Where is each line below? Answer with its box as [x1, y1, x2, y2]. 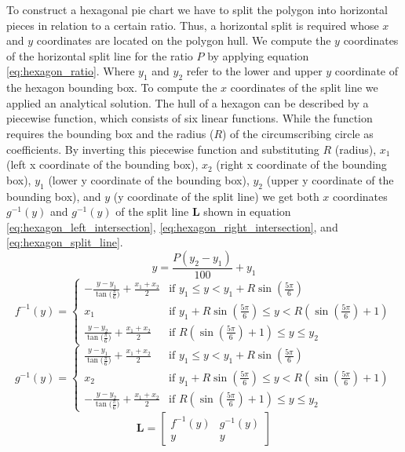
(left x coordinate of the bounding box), [6, 156, 199, 173]
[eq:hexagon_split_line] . [6, 234, 123, 250]
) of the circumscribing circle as [222, 125, 374, 141]
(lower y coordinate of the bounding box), [48, 171, 250, 188]
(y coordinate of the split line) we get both [113, 188, 319, 204]
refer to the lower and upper [186, 63, 323, 79]
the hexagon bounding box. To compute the [6, 79, 217, 96]
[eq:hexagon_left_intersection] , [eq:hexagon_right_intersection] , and [6, 218, 338, 235]
